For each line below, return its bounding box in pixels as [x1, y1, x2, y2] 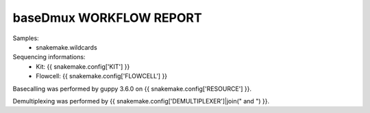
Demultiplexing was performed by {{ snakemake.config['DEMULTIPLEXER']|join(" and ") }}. [12, 97, 270, 105]
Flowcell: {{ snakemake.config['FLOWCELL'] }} [36, 72, 168, 80]
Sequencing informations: [12, 53, 86, 61]
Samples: [12, 34, 39, 42]
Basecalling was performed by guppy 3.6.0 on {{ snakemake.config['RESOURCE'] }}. [12, 84, 252, 93]
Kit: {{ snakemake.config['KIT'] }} [36, 62, 130, 71]
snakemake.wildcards [36, 43, 97, 51]
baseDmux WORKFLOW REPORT [12, 10, 202, 25]
